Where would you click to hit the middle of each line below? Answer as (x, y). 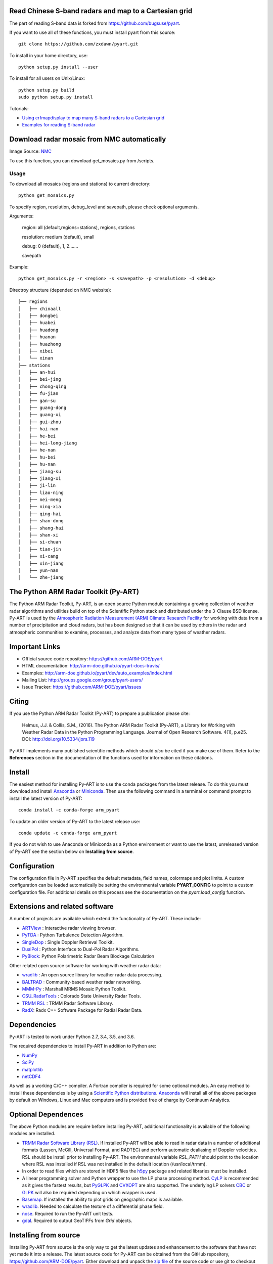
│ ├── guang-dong (42, 408)
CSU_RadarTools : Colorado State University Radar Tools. (81, 996)
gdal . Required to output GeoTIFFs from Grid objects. (77, 1221)
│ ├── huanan (37, 337)
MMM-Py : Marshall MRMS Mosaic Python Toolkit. (74, 989)
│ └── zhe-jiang (41, 577)
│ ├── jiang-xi (40, 478)
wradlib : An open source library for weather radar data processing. (92, 975)
